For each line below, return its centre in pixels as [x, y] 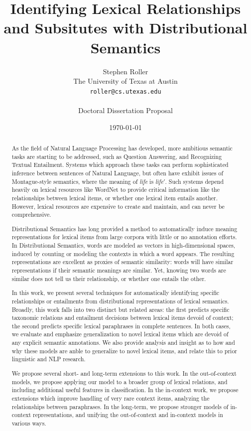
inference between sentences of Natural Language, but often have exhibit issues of [118, 173]
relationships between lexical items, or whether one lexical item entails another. [115, 198]
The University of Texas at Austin [125, 81]
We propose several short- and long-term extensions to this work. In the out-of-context [124, 373]
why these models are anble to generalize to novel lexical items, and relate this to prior [125, 351]
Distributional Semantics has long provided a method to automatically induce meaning [125, 228]
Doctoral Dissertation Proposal [125, 110]
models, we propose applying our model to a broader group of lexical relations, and [120, 381]
